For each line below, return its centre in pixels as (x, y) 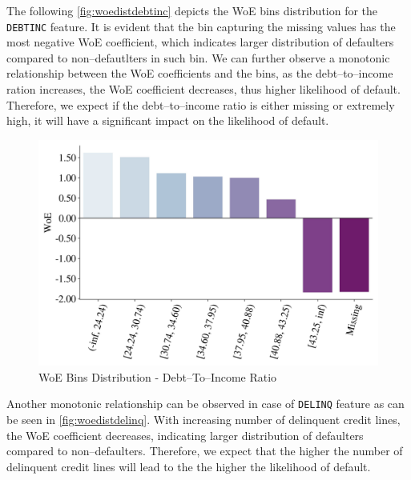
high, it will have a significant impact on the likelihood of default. (168, 120)
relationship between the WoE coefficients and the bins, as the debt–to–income (200, 73)
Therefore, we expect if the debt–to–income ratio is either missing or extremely (201, 104)
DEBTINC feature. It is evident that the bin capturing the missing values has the (201, 26)
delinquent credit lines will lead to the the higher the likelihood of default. (189, 466)
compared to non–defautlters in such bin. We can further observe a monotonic (198, 57)
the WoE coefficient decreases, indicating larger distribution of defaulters (185, 435)
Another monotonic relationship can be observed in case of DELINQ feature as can (205, 404)
